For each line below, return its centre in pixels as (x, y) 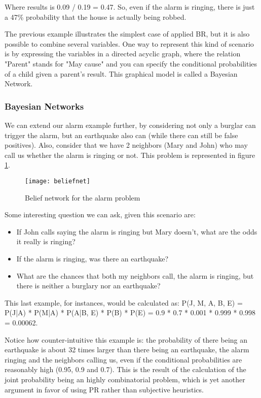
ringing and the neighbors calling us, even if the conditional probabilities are (123, 359)
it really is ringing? (46, 241)
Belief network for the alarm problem (83, 197)
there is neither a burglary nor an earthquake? (88, 286)
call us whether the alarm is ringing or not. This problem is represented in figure (130, 155)
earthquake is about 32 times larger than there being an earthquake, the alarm (127, 350)
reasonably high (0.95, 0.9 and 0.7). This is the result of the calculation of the (125, 369)
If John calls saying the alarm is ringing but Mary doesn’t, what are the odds (137, 231)
